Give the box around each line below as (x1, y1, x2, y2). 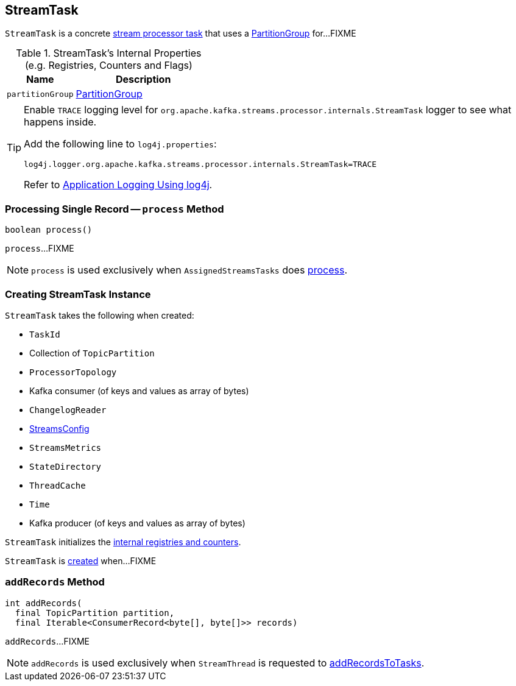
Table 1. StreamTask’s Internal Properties (16, 47, 202, 60)
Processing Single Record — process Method (5, 202, 224, 215)
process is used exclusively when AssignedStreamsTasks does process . (31, 264, 347, 277)
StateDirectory (29, 461, 102, 472)
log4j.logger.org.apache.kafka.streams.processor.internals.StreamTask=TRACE (24, 160, 377, 169)
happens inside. (24, 116, 97, 129)
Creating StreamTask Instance (5, 288, 151, 300)
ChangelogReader (29, 405, 107, 415)
